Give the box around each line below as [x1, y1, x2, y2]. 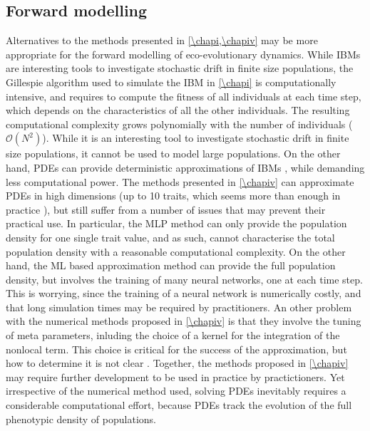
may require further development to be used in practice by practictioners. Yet [6, 369, 345, 384]
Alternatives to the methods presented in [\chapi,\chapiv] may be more [6, 33, 318, 48]
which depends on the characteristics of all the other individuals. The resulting [6, 103, 350, 118]
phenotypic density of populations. [6, 411, 156, 426]
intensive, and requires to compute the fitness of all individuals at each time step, [6, 88, 361, 103]
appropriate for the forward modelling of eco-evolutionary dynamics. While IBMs [6, 46, 361, 61]
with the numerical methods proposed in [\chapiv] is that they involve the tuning [6, 313, 361, 328]
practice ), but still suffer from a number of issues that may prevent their [6, 202, 326, 217]
